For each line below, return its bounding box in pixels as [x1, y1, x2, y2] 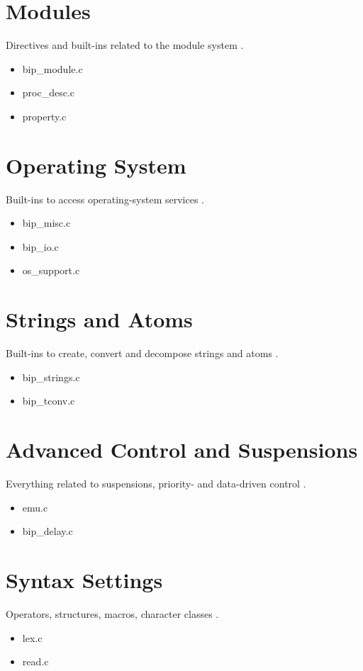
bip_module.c [22, 61, 83, 76]
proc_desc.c [22, 85, 75, 100]
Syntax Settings [6, 565, 163, 594]
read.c [22, 654, 49, 669]
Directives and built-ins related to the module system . [6, 38, 244, 52]
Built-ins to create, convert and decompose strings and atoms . [6, 346, 279, 361]
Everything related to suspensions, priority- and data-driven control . [6, 476, 306, 491]
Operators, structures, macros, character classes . [6, 606, 219, 621]
